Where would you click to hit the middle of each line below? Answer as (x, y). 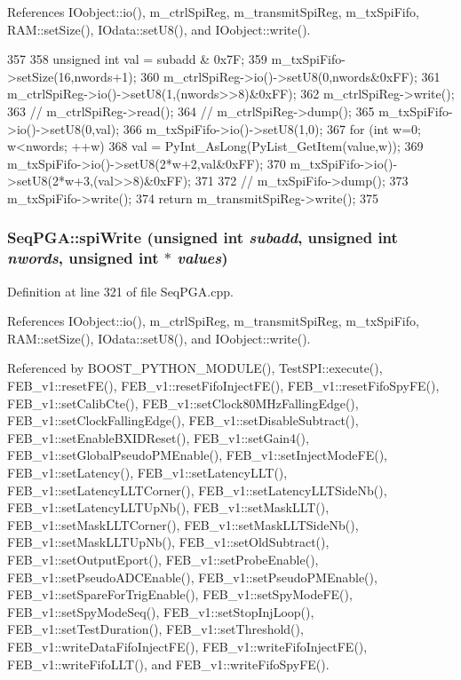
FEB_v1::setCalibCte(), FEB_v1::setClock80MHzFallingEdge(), (183, 403)
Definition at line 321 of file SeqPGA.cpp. (120, 291)
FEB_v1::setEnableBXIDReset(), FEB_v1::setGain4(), (158, 437)
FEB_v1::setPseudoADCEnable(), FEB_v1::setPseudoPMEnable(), (192, 577)
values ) (203, 258)
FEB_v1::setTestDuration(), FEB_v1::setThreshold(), (155, 629)
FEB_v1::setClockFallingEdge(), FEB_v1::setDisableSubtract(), (183, 420)
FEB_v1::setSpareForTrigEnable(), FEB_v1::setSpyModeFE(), (180, 594)
